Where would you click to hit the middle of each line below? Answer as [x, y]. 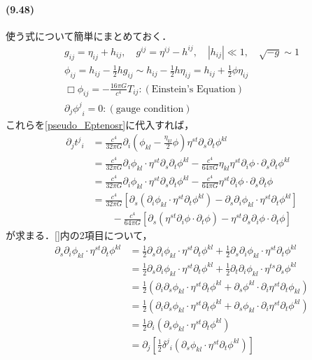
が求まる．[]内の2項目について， [79, 235]
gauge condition [150, 109]
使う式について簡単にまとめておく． [89, 35]
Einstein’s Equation [193, 89]
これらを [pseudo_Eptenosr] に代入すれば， [100, 124]
